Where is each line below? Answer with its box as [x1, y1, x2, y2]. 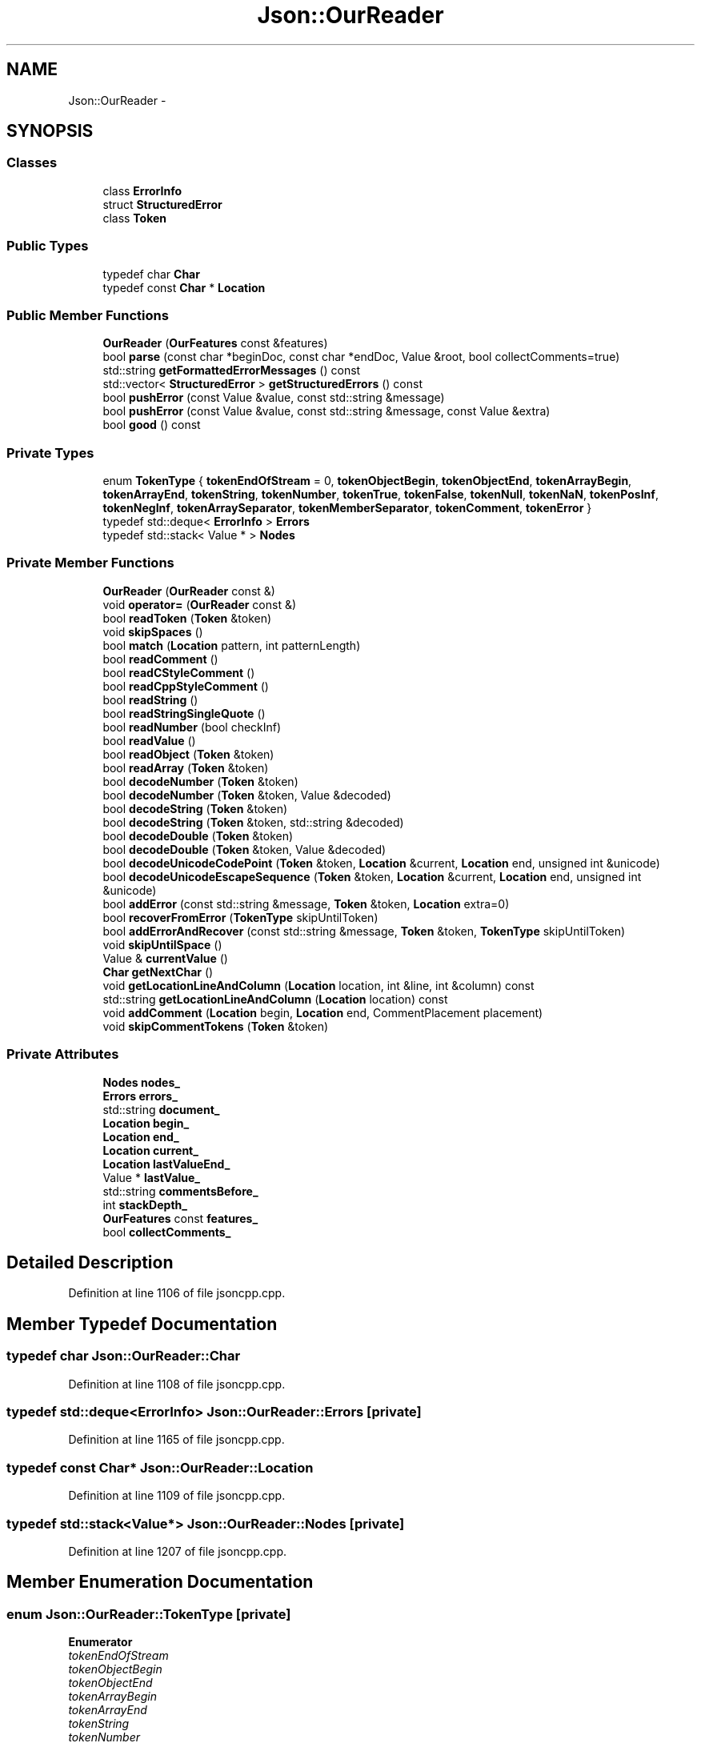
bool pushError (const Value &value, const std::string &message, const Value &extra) [102, 404, 551, 419]
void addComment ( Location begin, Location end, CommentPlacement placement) [102, 1005, 543, 1020]
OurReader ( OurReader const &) [102, 583, 275, 598]
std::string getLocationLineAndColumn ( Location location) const [102, 992, 448, 1006]
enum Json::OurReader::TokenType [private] [6, 1605, 291, 1622]
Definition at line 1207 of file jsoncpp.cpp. [68, 1544, 287, 1558]
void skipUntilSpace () [102, 937, 222, 952]
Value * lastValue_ [102, 1170, 201, 1184]
